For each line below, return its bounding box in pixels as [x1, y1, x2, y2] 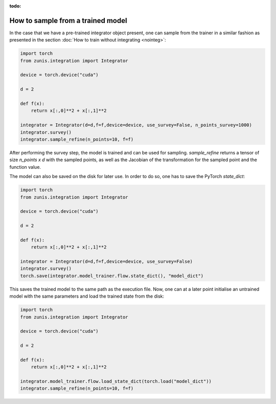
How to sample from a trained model [9, 16, 127, 25]
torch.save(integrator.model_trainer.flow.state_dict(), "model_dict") [20, 273, 204, 279]
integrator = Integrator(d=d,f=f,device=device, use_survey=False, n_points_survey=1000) [20, 122, 252, 128]
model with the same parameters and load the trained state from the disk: [9, 293, 165, 299]
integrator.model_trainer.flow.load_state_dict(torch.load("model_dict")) [20, 378, 212, 385]
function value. [9, 164, 41, 170]
